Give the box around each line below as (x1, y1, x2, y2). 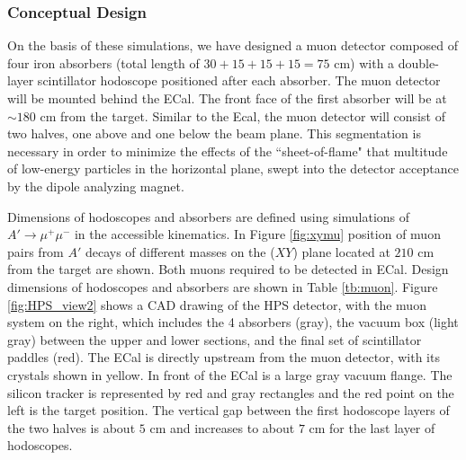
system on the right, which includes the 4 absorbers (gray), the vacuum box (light (7, 313, 459, 332)
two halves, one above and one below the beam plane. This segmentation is (7, 124, 421, 143)
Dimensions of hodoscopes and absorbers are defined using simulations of (7, 207, 410, 226)
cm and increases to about (149, 418, 295, 437)
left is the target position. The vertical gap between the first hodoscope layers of (7, 401, 450, 420)
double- (398, 53, 439, 72)
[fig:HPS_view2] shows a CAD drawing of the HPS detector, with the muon (7, 295, 426, 314)
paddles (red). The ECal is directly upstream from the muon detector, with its (7, 348, 440, 367)
